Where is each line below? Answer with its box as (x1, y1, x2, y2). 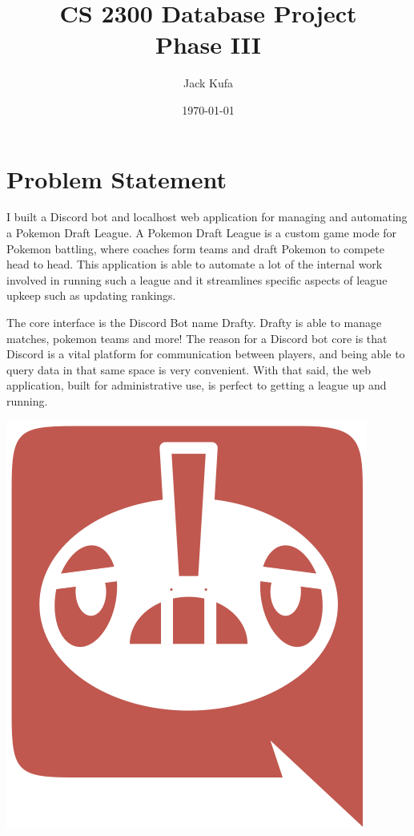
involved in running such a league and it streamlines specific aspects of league (6, 271, 388, 288)
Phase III (155, 28, 262, 61)
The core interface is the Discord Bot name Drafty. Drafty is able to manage (6, 314, 382, 330)
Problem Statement (6, 162, 227, 195)
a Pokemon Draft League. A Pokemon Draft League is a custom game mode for (6, 224, 397, 241)
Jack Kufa (183, 75, 234, 91)
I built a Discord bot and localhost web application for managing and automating (6, 208, 408, 225)
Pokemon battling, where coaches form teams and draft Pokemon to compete (6, 240, 384, 256)
